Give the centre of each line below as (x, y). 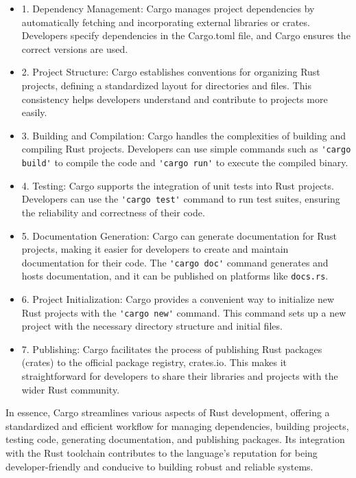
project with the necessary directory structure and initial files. (152, 326)
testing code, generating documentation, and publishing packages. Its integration (175, 439)
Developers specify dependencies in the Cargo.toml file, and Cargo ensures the (186, 35)
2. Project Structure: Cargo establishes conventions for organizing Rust (171, 72)
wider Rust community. (71, 389)
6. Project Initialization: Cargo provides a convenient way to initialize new (178, 299)
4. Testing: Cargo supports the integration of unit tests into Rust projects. (178, 185)
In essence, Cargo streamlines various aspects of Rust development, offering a (168, 412)
